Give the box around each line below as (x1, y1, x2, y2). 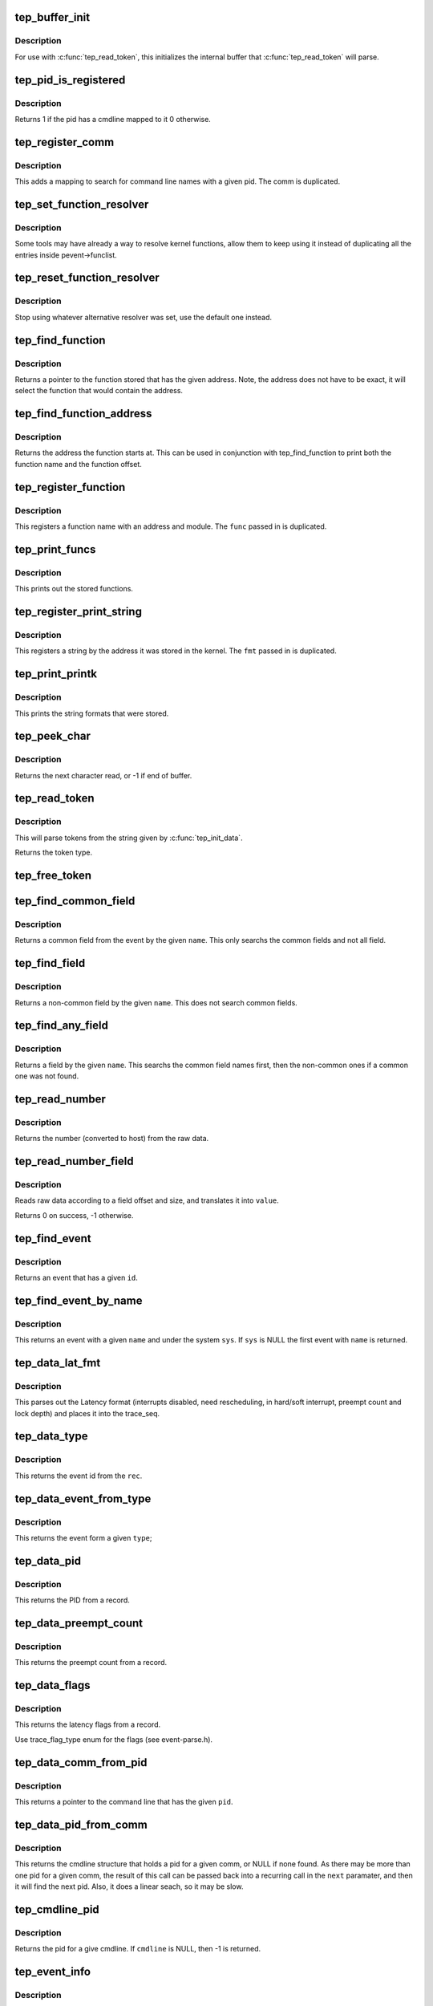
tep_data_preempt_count (14, 1616, 144, 1630)
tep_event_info (14, 1964, 91, 1978)
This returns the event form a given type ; (14, 1533, 152, 1542)
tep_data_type (14, 1429, 88, 1444)
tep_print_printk (14, 667, 98, 681)
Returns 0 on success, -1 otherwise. (14, 1210, 134, 1220)
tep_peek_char (14, 729, 91, 743)
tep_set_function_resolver (14, 197, 149, 211)
